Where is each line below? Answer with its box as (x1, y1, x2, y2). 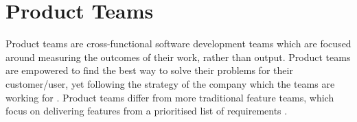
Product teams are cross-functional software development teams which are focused (5, 36, 352, 51)
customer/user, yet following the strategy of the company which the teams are (5, 76, 335, 90)
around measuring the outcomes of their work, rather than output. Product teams (5, 49, 351, 64)
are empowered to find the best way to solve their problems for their (5, 63, 293, 77)
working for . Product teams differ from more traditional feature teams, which (5, 90, 334, 104)
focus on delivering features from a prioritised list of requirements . (5, 103, 288, 118)
